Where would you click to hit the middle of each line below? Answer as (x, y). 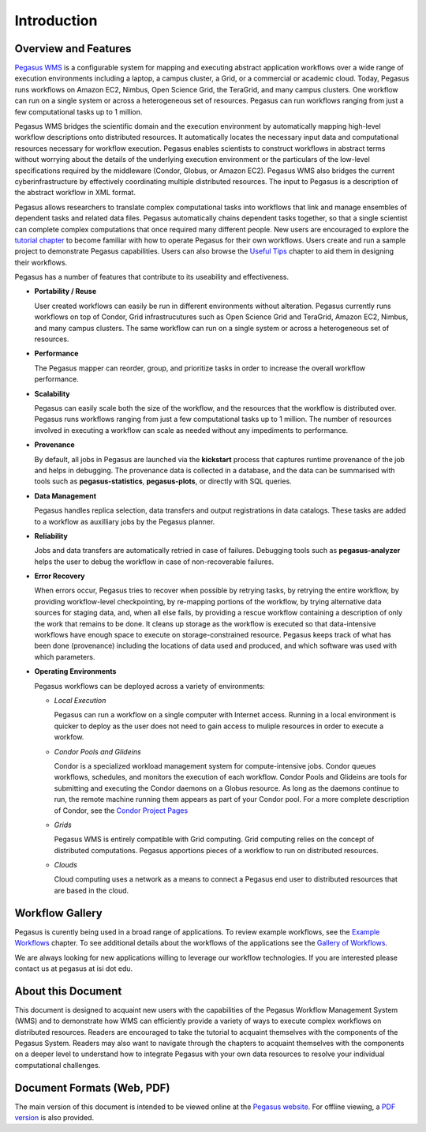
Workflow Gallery (58, 913)
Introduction (56, 21)
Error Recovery (60, 576)
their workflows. (41, 262)
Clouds (66, 865)
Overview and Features (73, 49)
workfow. (69, 737)
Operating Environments (75, 671)
